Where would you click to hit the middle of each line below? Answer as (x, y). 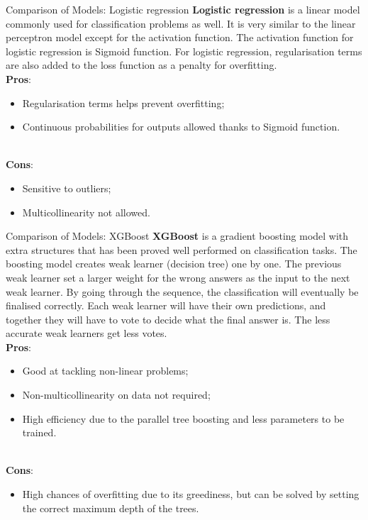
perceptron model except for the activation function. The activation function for (180, 37)
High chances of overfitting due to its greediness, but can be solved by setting (191, 494)
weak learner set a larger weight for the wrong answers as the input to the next (178, 277)
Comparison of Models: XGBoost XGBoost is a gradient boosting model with (177, 236)
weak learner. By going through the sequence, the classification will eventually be (182, 291)
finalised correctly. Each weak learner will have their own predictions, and (166, 305)
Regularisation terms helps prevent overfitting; (123, 103)
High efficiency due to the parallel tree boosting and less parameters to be (183, 418)
